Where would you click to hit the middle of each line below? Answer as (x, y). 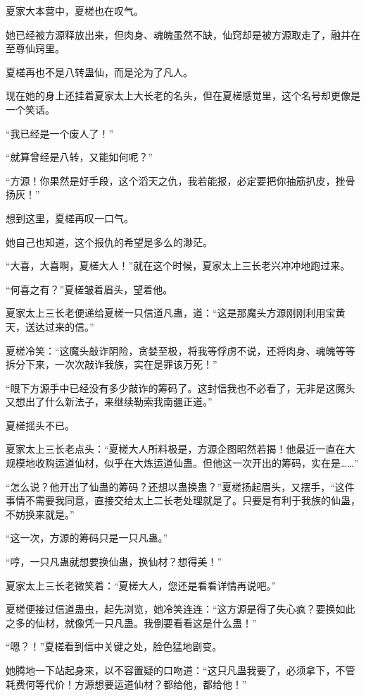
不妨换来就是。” (40, 514)
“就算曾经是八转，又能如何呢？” (80, 157)
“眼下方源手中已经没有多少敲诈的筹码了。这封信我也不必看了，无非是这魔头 (181, 387)
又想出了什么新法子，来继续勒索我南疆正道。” (109, 402)
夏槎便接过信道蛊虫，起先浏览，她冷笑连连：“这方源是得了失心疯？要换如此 (181, 609)
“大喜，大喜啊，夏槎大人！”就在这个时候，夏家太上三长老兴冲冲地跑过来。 (178, 265)
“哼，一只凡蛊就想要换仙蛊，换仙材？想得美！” (114, 562)
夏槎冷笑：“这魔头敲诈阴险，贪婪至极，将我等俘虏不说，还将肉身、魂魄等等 (181, 350)
